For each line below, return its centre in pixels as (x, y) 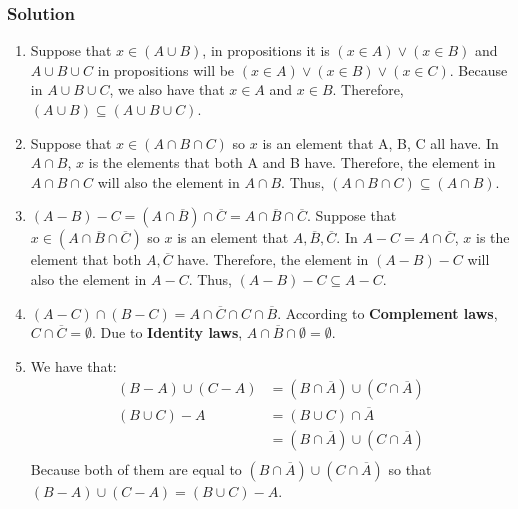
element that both (86, 259)
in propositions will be (166, 69)
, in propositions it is (266, 50)
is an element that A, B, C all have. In (380, 142)
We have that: (73, 365)
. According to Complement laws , (387, 312)
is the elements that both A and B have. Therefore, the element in (292, 162)
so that (410, 468)
